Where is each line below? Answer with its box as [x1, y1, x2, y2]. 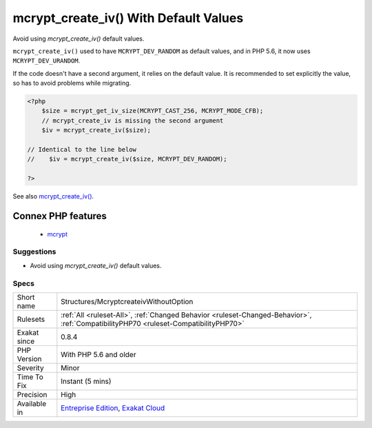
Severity [17, 363, 44, 372]
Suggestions [12, 247, 56, 256]
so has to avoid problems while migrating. [12, 79, 132, 88]
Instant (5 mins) [61, 376, 112, 386]
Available [17, 398, 47, 408]
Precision [17, 389, 48, 399]
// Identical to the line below [27, 145, 137, 154]
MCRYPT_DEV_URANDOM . [12, 57, 81, 65]
